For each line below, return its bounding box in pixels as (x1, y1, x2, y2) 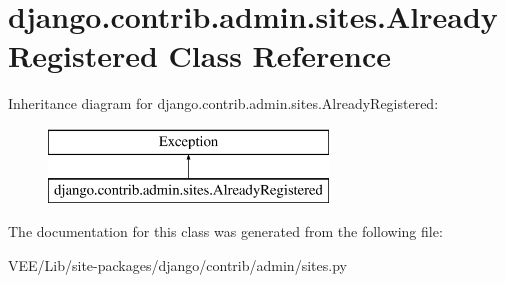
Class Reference (168, 35, 392, 76)
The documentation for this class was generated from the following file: (8, 221, 443, 242)
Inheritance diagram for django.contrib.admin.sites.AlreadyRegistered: (8, 93, 439, 114)
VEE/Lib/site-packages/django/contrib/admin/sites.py (8, 254, 347, 275)
